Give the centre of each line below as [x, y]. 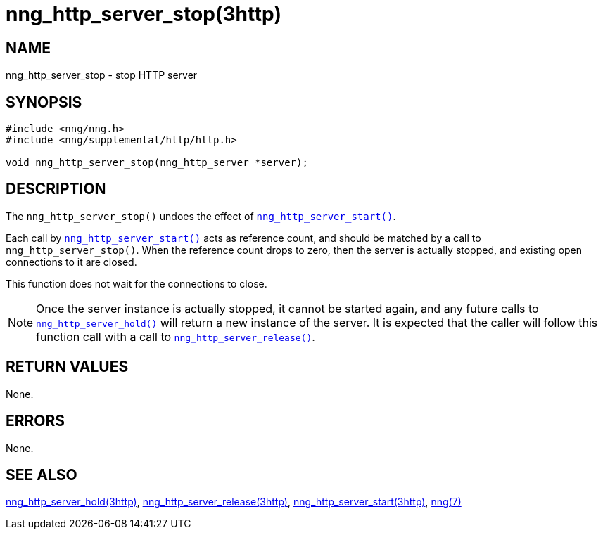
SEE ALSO [42, 475]
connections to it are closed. [71, 262]
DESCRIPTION [56, 189]
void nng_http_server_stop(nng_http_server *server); [157, 163]
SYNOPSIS [44, 102]
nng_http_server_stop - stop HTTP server [102, 75]
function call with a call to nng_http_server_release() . [176, 336]
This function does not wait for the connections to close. [137, 283]
